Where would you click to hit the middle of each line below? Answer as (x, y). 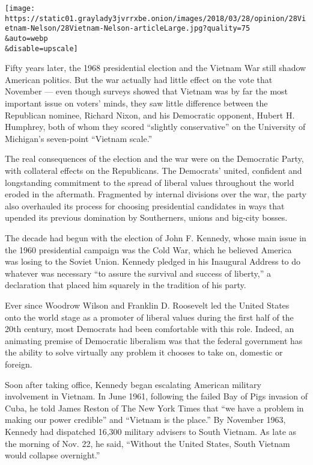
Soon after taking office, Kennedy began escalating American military (133, 384)
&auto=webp (26, 38)
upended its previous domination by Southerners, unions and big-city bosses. (146, 217)
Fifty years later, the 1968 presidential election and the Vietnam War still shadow (156, 68)
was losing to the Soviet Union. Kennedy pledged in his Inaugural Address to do (153, 261)
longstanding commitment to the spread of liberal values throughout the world (150, 182)
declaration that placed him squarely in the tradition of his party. (126, 285)
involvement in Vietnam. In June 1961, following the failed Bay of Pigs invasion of (156, 396)
